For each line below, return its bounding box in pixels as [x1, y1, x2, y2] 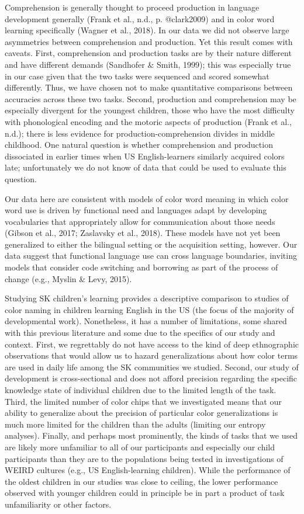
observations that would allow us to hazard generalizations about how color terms [5, 349, 298, 362]
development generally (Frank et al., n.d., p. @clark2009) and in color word [5, 12, 275, 25]
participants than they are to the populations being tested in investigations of [5, 452, 284, 464]
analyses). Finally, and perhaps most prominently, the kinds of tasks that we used [5, 429, 298, 442]
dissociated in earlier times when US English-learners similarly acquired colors [5, 150, 285, 162]
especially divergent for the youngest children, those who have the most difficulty [5, 104, 295, 116]
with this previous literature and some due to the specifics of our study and [5, 327, 275, 339]
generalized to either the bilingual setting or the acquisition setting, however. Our [5, 238, 298, 250]
